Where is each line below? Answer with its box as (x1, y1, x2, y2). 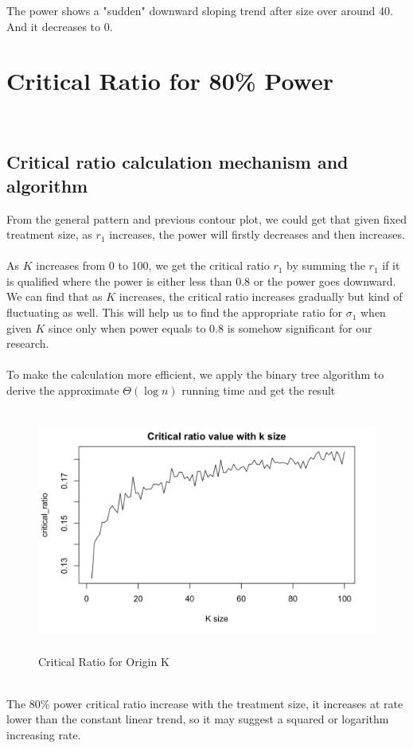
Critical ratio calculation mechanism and (6, 150, 349, 174)
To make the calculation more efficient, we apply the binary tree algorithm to (6, 366, 384, 383)
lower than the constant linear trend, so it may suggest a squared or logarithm (6, 711, 389, 727)
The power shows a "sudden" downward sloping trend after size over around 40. (6, 2, 393, 18)
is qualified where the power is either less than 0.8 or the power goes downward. (6, 272, 396, 289)
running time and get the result (181, 382, 336, 399)
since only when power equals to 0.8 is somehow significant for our (49, 319, 372, 336)
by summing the (286, 257, 365, 274)
